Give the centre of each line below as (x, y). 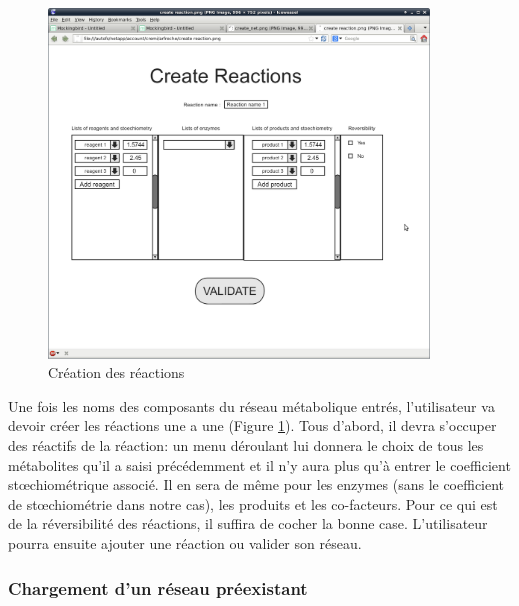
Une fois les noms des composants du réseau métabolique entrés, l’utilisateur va (251, 405)
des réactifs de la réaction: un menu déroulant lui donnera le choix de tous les (246, 445)
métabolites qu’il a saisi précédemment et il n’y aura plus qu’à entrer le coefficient (259, 464)
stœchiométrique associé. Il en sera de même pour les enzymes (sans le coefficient (256, 484)
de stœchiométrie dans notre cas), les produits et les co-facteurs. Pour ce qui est (253, 503)
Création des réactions (116, 372)
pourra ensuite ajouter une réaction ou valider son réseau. (185, 543)
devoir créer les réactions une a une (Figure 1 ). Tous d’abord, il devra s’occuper (252, 425)
